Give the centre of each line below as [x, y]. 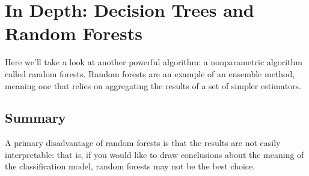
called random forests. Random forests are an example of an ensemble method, [150, 73]
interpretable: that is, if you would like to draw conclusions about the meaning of [154, 154]
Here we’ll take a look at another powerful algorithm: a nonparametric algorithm [154, 62]
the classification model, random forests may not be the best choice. [130, 166]
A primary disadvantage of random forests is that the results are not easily [143, 143]
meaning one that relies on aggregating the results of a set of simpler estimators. [153, 85]
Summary [35, 118]
